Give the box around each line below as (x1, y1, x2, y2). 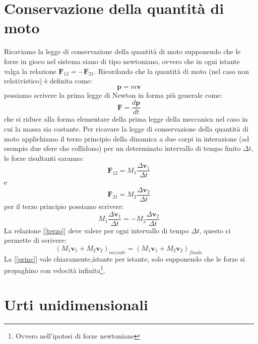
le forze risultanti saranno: (4, 152, 84, 163)
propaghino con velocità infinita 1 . (4, 264, 105, 275)
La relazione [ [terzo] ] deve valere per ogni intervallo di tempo (4, 225, 189, 235)
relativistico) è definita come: (4, 75, 92, 86)
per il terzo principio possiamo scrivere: (4, 201, 124, 211)
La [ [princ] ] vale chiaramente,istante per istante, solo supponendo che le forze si (4, 253, 245, 264)
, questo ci (199, 225, 231, 235)
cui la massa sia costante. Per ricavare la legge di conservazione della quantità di (4, 123, 249, 134)
